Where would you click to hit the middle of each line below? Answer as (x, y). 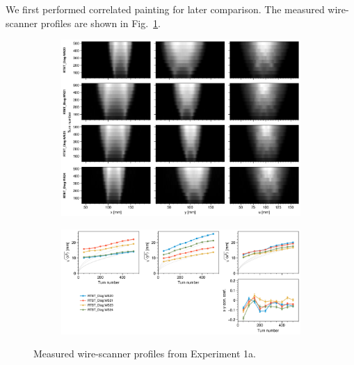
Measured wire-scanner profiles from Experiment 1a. (145, 354)
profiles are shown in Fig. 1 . (101, 23)
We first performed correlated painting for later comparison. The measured (165, 9)
